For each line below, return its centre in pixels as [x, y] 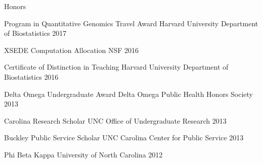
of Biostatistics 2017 [35, 33]
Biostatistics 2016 [31, 76]
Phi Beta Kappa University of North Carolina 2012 [83, 154]
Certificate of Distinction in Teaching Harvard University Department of [116, 67]
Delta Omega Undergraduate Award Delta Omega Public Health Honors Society [129, 94]
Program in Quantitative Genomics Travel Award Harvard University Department [131, 23]
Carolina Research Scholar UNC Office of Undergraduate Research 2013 [115, 120]
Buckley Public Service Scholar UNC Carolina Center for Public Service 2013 [124, 138]
